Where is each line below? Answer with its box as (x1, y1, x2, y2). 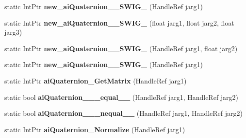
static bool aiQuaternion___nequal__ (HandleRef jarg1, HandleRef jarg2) (4, 108, 243, 118)
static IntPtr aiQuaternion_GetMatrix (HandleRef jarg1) (4, 75, 187, 85)
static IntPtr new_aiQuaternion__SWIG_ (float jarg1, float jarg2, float (4, 17, 234, 28)
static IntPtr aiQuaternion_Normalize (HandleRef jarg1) (4, 124, 185, 134)
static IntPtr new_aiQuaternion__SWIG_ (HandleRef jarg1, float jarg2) (4, 43, 238, 53)
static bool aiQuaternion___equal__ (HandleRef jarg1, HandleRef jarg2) (4, 92, 239, 102)
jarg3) (4, 27, 22, 37)
